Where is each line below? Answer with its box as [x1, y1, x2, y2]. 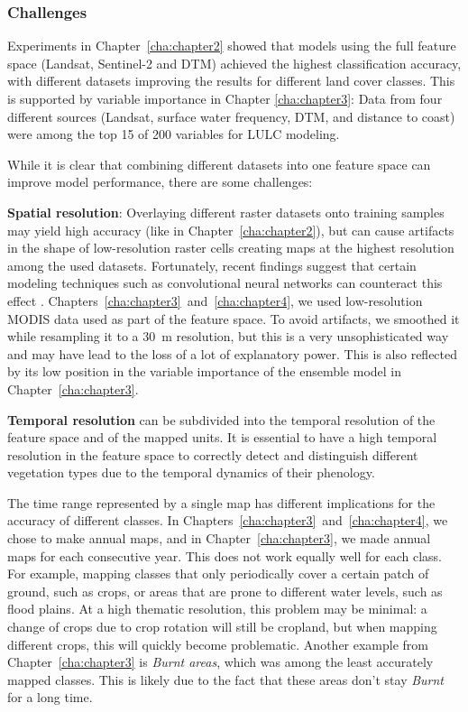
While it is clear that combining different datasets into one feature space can [7, 154, 431, 173]
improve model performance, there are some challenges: [7, 172, 313, 191]
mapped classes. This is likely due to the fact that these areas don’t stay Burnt [7, 670, 445, 689]
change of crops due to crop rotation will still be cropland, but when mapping [7, 617, 437, 636]
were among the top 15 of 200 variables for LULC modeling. [7, 125, 340, 143]
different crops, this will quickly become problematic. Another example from [7, 634, 429, 653]
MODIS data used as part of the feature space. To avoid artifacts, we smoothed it [7, 309, 460, 328]
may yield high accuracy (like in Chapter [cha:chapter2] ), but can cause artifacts [7, 220, 454, 239]
